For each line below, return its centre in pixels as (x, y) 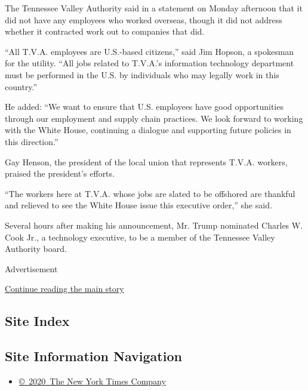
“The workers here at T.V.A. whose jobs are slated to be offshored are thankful (150, 193)
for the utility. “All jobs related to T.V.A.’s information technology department (150, 63)
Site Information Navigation (93, 356)
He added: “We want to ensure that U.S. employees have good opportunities (144, 107)
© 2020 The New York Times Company (92, 381)
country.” (21, 86)
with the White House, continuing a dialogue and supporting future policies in (148, 130)
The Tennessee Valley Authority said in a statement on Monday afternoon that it (154, 8)
